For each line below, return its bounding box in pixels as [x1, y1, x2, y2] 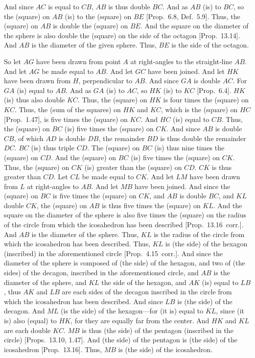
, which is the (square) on [161, 104, 238, 114]
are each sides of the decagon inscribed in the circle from [62, 286, 232, 297]
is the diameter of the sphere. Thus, [31, 229, 139, 239]
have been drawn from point [36, 56, 121, 66]
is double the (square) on [53, 21, 128, 31]
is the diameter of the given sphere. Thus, [31, 40, 157, 50]
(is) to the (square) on [65, 11, 132, 21]
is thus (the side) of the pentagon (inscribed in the [82, 325, 233, 335]
